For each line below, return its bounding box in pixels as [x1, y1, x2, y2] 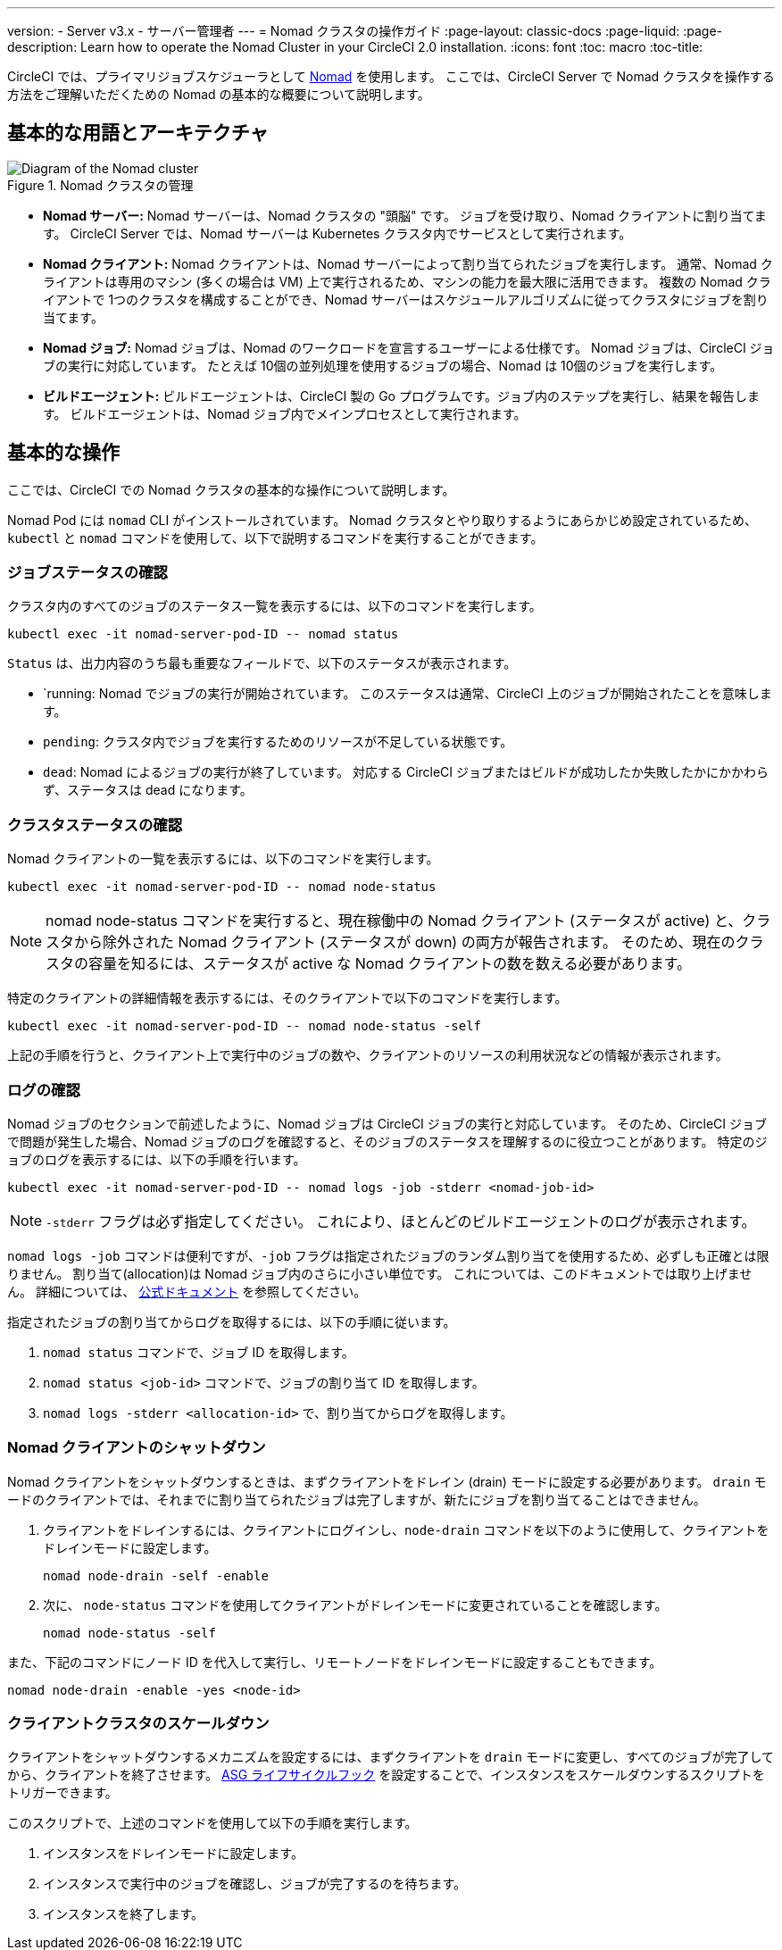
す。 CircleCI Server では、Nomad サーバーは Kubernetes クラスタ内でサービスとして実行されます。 [43, 225, 632, 241]
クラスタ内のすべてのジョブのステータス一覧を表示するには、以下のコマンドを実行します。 [7, 598, 542, 614]
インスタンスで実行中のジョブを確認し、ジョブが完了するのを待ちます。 [43, 1876, 467, 1892]
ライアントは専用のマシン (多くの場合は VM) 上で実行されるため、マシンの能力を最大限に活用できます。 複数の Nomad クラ [43, 273, 771, 289]
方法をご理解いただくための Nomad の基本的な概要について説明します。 [7, 87, 430, 102]
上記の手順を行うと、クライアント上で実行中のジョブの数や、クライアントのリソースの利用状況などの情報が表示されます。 [7, 1047, 728, 1063]
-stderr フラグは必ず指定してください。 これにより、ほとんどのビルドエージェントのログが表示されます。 [46, 1212, 756, 1230]
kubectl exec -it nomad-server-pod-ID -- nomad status [7, 627, 399, 642]
